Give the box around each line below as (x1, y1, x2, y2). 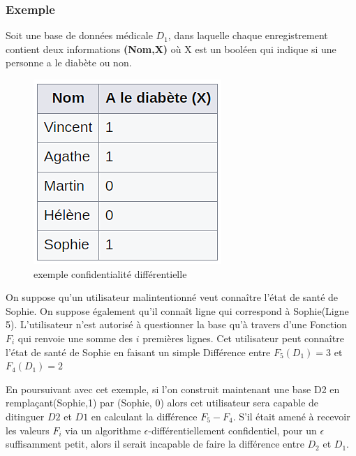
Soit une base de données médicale (6, 28, 153, 43)
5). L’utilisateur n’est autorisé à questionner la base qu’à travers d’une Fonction (6, 317, 348, 332)
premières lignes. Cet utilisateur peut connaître (142, 330, 344, 345)
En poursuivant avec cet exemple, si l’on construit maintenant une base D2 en (6, 381, 340, 396)
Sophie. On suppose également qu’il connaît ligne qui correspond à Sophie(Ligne (6, 303, 349, 318)
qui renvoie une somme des (17, 330, 133, 345)
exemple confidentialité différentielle (34, 266, 187, 281)
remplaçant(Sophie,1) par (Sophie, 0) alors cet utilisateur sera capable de (6, 395, 319, 410)
